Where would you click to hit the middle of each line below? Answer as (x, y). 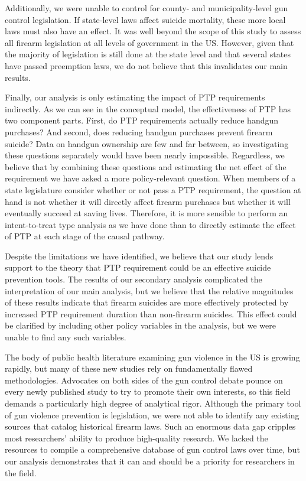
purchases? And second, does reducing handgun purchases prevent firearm (139, 131)
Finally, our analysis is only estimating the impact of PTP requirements (135, 97)
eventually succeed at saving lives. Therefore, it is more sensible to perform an (147, 213)
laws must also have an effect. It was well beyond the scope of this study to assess (153, 31)
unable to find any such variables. (66, 337)
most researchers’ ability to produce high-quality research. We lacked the (136, 438)
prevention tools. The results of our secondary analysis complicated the (134, 279)
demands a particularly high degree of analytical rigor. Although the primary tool (153, 403)
